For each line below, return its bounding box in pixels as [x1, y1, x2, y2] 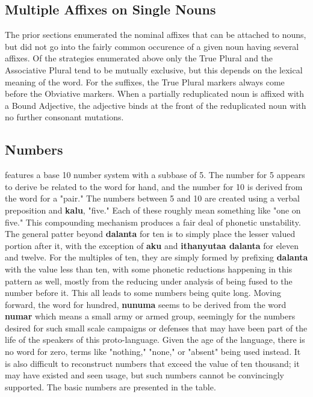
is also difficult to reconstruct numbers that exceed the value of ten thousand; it [5, 357, 300, 369]
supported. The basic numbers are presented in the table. [5, 380, 216, 393]
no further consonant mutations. [5, 111, 124, 123]
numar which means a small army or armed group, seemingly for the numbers [5, 310, 296, 322]
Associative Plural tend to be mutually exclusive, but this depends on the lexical [5, 63, 303, 76]
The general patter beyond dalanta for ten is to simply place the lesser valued [5, 227, 296, 240]
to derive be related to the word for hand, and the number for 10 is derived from [5, 180, 303, 192]
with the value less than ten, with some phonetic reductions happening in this [5, 262, 293, 275]
